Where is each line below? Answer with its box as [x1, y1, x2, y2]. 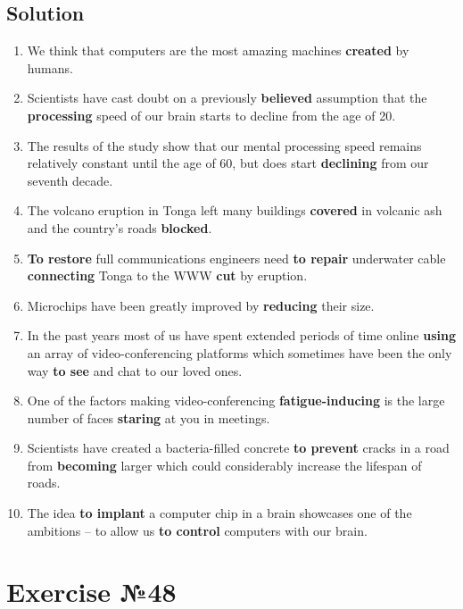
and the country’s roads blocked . [27, 218, 212, 237]
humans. [27, 58, 73, 77]
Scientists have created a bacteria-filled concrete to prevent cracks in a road [27, 438, 450, 457]
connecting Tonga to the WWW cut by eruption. [27, 266, 308, 285]
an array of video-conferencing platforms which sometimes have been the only [27, 343, 452, 362]
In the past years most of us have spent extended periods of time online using [27, 326, 457, 345]
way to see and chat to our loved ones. [27, 361, 243, 380]
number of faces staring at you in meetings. [27, 408, 270, 427]
